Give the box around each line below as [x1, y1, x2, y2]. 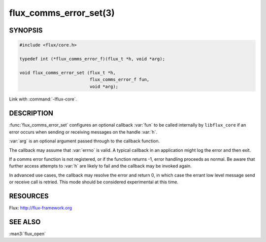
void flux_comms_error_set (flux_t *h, [19, 69, 116, 75]
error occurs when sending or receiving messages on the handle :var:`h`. [9, 129, 158, 135]
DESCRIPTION [9, 109, 54, 118]
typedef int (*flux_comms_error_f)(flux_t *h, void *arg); [19, 56, 165, 62]
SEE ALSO [9, 217, 41, 226]
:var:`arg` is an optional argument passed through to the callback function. [9, 138, 160, 144]
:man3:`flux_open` [9, 231, 46, 237]
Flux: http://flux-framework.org [9, 205, 72, 211]
